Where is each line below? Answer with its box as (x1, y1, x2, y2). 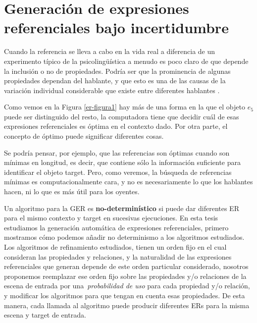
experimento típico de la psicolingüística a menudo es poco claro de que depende (4, 55, 249, 66)
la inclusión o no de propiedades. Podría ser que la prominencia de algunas (4, 65, 231, 76)
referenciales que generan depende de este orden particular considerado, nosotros (4, 261, 249, 271)
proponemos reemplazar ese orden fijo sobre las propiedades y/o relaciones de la (4, 270, 247, 281)
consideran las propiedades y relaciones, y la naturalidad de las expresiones (4, 251, 232, 262)
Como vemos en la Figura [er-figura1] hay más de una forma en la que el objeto (4, 102, 245, 112)
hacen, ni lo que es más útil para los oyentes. (4, 186, 140, 197)
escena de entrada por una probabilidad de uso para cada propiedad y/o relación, (4, 280, 250, 291)
